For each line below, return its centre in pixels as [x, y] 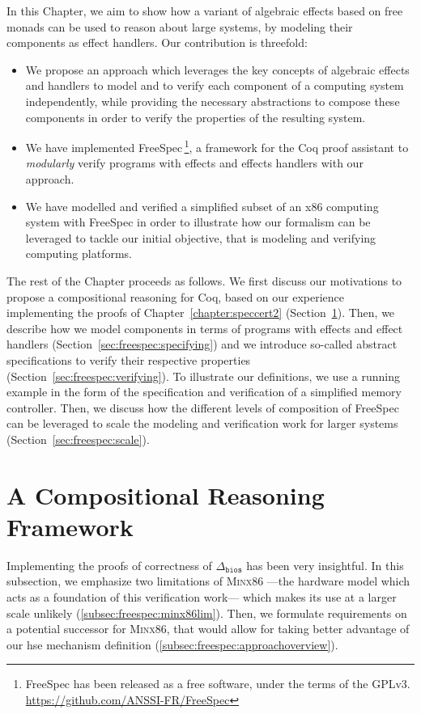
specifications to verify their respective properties [129, 359]
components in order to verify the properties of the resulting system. [196, 117]
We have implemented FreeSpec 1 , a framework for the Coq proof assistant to [217, 146]
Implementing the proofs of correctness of [109, 565]
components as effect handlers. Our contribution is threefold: [157, 42]
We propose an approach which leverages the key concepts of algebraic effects [217, 69]
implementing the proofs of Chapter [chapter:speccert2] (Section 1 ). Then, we [201, 313]
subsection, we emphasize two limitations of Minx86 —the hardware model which [208, 581]
